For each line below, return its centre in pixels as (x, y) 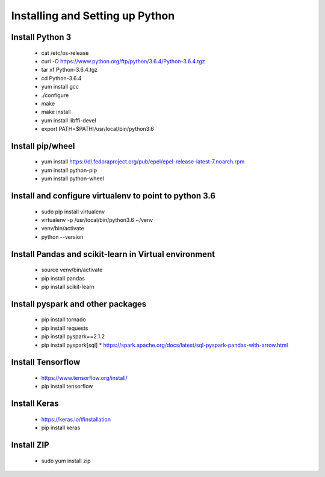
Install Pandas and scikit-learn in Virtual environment (113, 254)
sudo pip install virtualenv (73, 212)
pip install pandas (63, 278)
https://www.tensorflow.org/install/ (84, 378)
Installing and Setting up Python (93, 16)
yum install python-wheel (73, 178)
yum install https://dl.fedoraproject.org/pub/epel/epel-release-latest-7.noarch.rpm (143, 162)
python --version (62, 237)
